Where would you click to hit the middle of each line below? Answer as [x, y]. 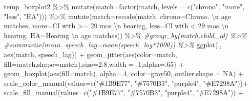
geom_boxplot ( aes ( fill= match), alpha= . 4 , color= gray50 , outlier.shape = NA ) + [124, 73]
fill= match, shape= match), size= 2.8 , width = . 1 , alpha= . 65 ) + [94, 64]
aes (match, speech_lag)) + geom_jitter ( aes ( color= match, [91, 54]
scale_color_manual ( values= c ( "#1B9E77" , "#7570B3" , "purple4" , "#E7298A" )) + [126, 83]
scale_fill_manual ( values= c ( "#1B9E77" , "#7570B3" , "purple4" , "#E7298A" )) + [124, 92]
